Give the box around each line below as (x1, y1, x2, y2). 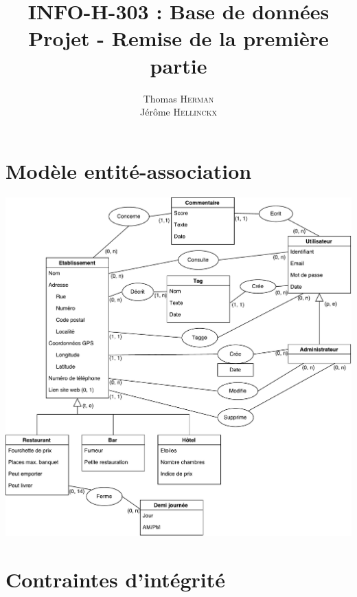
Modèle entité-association (5, 156, 252, 184)
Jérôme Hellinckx (140, 105, 217, 119)
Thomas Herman (143, 91, 214, 105)
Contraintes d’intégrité (5, 565, 226, 593)
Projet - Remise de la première (28, 24, 329, 52)
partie (150, 51, 207, 79)
